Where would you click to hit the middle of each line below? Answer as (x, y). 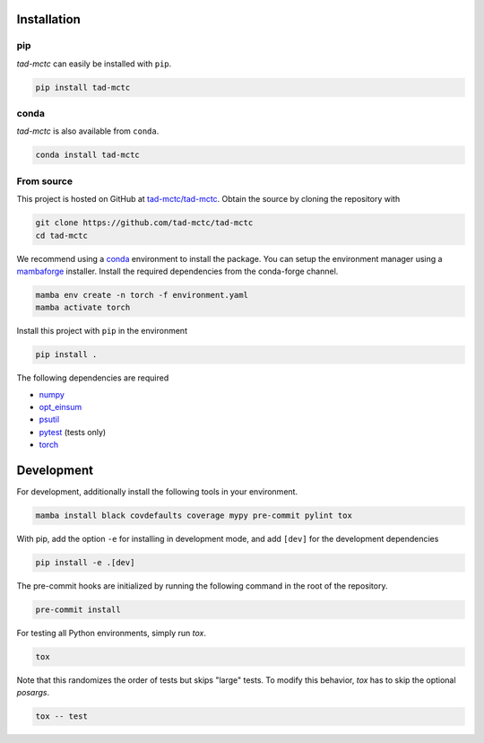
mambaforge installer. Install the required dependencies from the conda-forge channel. (177, 271)
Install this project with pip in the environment (102, 331)
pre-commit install (78, 610)
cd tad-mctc (62, 235)
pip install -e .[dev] (85, 563)
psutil (49, 420)
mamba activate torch (83, 308)
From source (45, 181)
